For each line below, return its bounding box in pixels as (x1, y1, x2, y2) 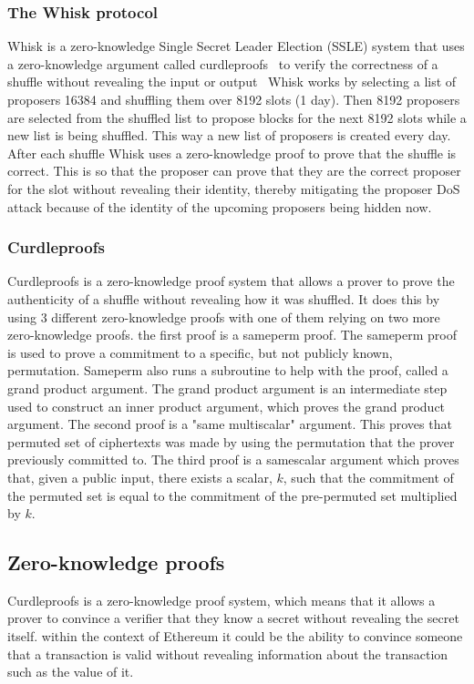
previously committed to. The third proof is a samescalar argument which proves (7, 450, 459, 469)
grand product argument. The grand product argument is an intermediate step (7, 378, 448, 397)
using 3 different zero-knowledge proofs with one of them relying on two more (7, 307, 440, 326)
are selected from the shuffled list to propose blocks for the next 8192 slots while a (7, 107, 467, 127)
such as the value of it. (7, 662, 134, 681)
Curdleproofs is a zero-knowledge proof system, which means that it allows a (7, 590, 436, 609)
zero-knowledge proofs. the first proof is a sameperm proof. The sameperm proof (7, 325, 458, 344)
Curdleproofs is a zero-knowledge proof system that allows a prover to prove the (7, 271, 455, 291)
